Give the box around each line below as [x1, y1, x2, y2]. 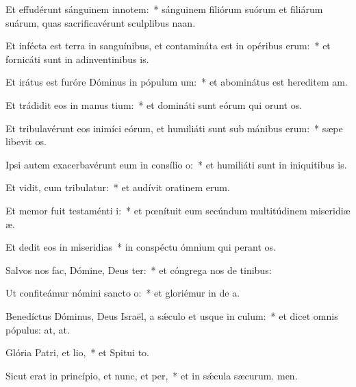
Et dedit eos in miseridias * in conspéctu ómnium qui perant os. [5, 240, 276, 254]
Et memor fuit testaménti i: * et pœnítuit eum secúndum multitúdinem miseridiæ [5, 203, 351, 217]
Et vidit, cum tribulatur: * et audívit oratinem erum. [5, 180, 230, 195]
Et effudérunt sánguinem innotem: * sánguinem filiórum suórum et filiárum [5, 2, 323, 16]
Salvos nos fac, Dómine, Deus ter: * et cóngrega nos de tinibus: [5, 262, 272, 277]
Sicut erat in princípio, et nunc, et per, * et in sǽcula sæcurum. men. [5, 368, 298, 382]
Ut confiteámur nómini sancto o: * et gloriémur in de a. [5, 286, 240, 300]
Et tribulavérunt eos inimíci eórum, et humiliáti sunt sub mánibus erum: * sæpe [5, 121, 343, 135]
